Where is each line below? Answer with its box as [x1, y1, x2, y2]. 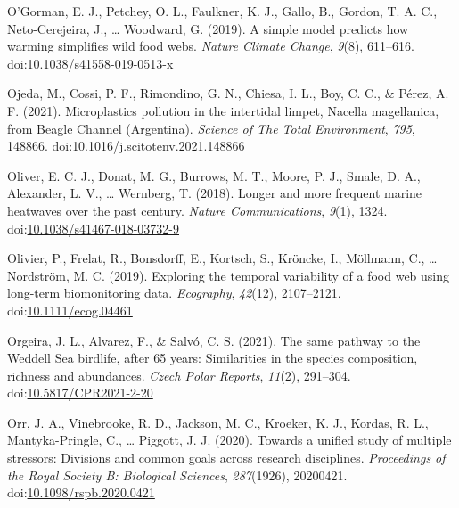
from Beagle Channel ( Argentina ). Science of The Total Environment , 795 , [7, 119, 415, 137]
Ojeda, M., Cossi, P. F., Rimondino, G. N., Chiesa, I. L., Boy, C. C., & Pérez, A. [7, 84, 449, 102]
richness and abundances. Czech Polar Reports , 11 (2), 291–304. [7, 365, 351, 384]
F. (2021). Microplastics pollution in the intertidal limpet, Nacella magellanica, [7, 101, 439, 119]
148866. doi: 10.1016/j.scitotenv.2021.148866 [7, 136, 245, 155]
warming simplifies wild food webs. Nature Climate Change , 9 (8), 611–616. [7, 37, 414, 55]
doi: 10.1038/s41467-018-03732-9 [7, 218, 179, 237]
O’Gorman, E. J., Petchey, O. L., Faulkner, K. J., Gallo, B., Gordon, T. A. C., [7, 2, 438, 20]
